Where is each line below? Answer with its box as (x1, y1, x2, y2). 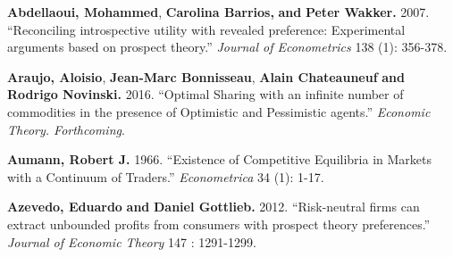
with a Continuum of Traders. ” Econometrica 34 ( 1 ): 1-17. (7, 167, 324, 186)
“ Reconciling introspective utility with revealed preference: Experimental (7, 20, 406, 38)
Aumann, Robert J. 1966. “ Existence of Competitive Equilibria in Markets (7, 150, 432, 169)
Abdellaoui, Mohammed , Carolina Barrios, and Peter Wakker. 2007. (7, 3, 430, 21)
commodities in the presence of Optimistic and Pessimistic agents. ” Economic (7, 102, 431, 120)
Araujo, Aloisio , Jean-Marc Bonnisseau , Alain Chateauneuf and (7, 67, 405, 86)
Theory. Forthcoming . (7, 120, 125, 138)
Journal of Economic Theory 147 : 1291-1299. (7, 232, 256, 251)
